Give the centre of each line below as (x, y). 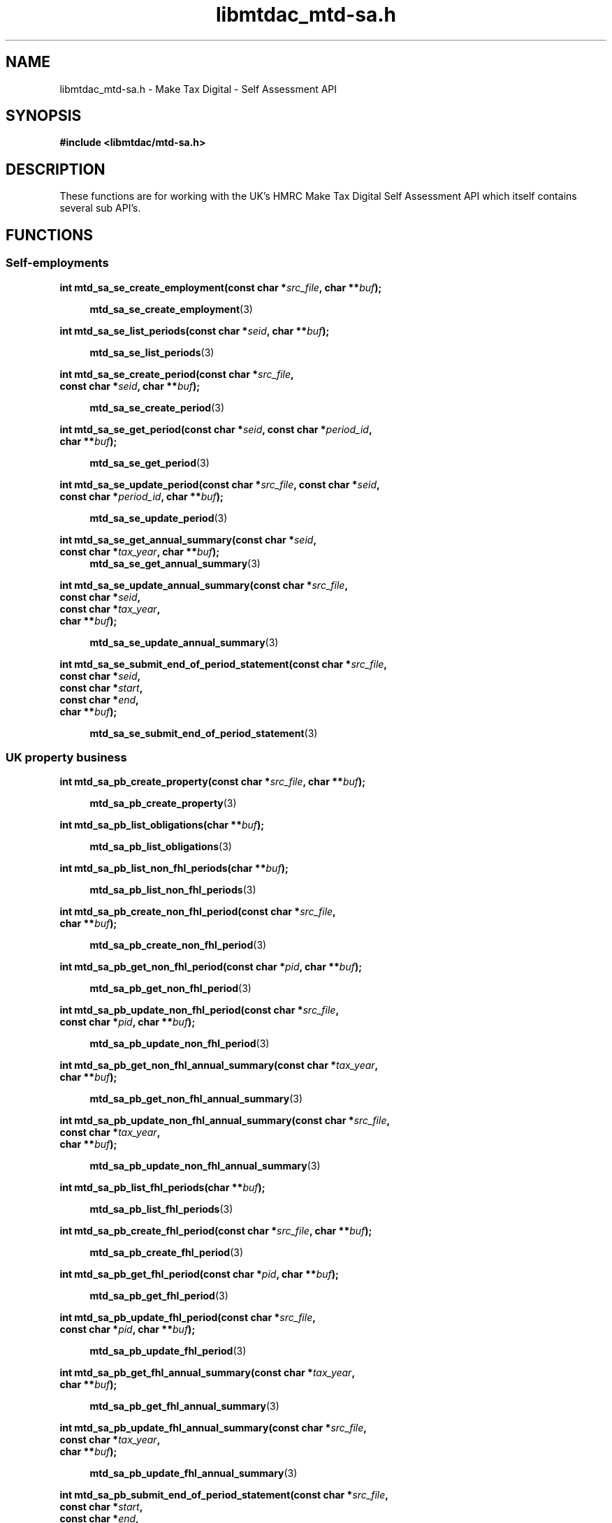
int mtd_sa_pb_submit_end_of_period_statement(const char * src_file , (224, 1495)
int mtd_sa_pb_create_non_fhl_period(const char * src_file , (198, 912)
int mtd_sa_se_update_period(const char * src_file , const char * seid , (220, 484)
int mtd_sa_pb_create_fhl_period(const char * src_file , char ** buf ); (216, 1231)
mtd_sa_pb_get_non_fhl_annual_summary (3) (196, 1099)
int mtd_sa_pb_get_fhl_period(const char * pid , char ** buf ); (199, 1274)
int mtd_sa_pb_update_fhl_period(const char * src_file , (188, 1318)
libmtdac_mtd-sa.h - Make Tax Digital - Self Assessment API (198, 89)
